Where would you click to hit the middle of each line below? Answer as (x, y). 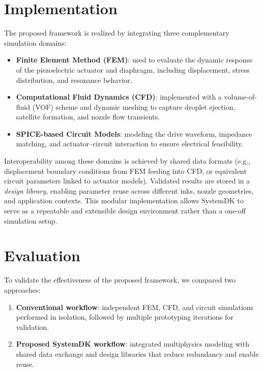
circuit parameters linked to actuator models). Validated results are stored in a (127, 181)
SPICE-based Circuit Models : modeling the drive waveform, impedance (134, 133)
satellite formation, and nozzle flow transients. (88, 117)
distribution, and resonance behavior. (74, 80)
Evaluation (42, 255)
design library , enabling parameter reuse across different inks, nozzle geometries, (129, 190)
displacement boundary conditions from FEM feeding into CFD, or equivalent (125, 171)
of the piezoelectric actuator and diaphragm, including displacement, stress (133, 69)
